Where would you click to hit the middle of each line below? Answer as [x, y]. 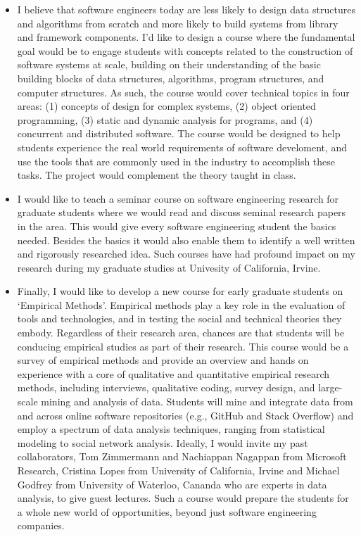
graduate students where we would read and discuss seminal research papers [182, 212]
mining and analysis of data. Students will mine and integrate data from [197, 402]
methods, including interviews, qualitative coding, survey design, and [166, 387]
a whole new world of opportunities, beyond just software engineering [167, 511]
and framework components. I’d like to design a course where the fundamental [186, 37]
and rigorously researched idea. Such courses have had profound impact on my [186, 254]
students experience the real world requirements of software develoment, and [182, 147]
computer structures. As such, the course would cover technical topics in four [183, 92]
